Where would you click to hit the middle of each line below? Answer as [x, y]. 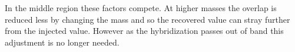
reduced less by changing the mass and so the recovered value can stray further [147, 19]
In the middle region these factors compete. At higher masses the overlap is [141, 8]
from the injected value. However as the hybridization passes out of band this [144, 31]
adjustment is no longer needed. [62, 42]
